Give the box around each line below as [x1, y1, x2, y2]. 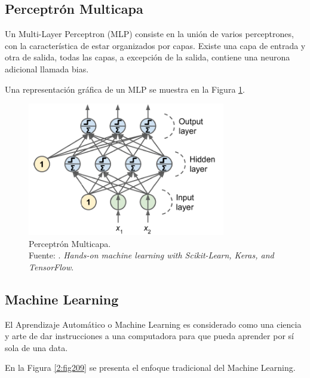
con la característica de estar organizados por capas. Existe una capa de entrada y [5, 39, 306, 51]
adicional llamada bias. [5, 62, 89, 75]
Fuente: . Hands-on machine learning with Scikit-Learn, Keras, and [29, 249, 274, 261]
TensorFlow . [29, 260, 74, 273]
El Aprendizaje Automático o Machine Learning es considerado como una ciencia [5, 318, 302, 330]
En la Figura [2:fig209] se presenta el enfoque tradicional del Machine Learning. [5, 361, 296, 374]
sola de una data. [5, 341, 68, 353]
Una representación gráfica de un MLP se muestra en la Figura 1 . [5, 83, 245, 95]
